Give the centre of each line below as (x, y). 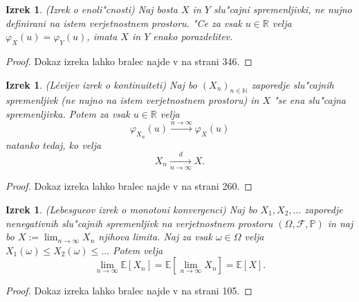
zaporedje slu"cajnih (293, 84)
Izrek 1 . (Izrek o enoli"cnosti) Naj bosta (92, 9)
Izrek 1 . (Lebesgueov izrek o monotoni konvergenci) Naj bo (131, 209)
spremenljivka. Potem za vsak (68, 113)
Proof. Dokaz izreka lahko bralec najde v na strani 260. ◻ (129, 186)
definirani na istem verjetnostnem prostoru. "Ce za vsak (124, 23)
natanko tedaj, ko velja (54, 144)
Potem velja (138, 250)
